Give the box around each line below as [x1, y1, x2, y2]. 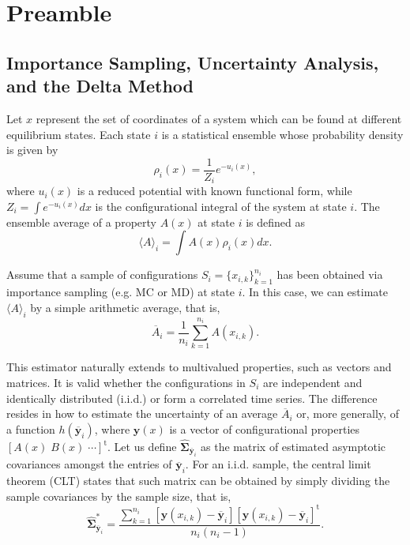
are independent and [263, 374, 363, 390]
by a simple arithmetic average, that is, [30, 299, 220, 315]
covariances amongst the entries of [6, 456, 172, 472]
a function [6, 420, 55, 437]
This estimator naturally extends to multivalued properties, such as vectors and [6, 359, 392, 375]
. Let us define [107, 438, 177, 454]
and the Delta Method [6, 73, 194, 98]
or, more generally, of [296, 405, 399, 422]
